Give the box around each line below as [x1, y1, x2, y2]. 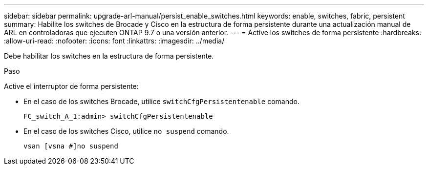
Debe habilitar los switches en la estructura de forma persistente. [4, 52, 214, 60]
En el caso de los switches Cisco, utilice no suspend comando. [23, 127, 229, 135]
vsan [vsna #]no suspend [23, 142, 118, 150]
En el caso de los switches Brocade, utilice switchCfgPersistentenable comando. [23, 97, 300, 106]
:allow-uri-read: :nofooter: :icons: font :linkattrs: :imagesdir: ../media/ [4, 37, 225, 45]
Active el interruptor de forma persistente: [4, 82, 139, 90]
